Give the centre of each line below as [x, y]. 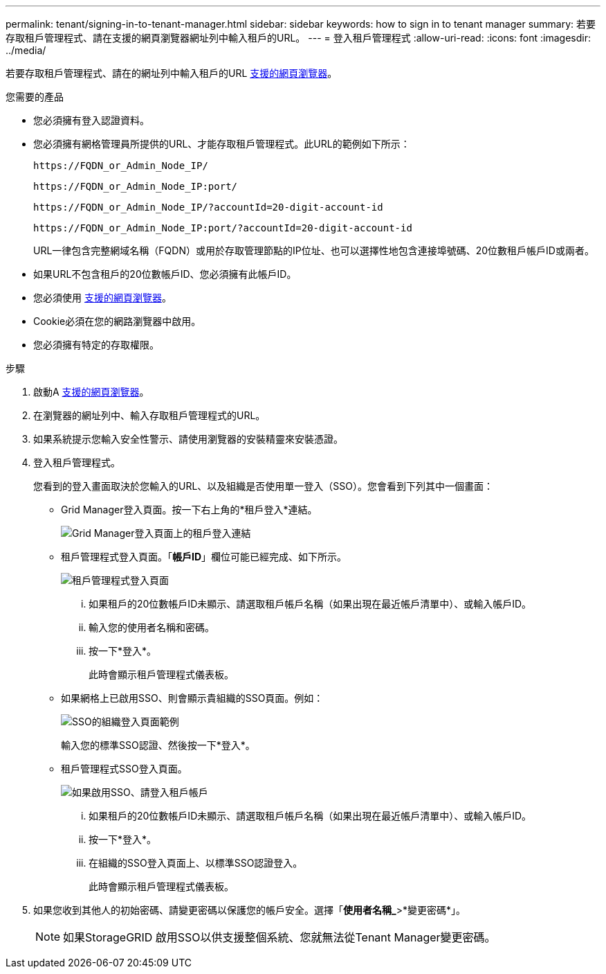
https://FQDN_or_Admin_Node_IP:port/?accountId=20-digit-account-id [223, 228]
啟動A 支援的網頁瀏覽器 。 [91, 392]
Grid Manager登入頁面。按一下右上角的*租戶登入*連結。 [189, 510]
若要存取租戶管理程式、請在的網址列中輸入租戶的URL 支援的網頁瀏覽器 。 [172, 73]
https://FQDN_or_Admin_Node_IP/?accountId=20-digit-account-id [208, 207]
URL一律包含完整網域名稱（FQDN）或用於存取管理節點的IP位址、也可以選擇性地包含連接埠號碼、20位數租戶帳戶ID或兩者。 [314, 250]
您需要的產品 [35, 97]
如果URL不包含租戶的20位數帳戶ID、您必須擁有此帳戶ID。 [165, 274]
